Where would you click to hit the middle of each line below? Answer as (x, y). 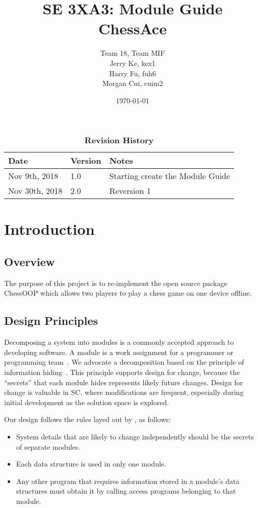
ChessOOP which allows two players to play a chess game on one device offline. (128, 293)
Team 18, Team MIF (133, 53)
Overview (30, 262)
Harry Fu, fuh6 (133, 73)
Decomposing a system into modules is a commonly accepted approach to (119, 342)
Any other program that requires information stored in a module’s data (128, 481)
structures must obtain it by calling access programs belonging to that (126, 491)
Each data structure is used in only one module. (91, 464)
